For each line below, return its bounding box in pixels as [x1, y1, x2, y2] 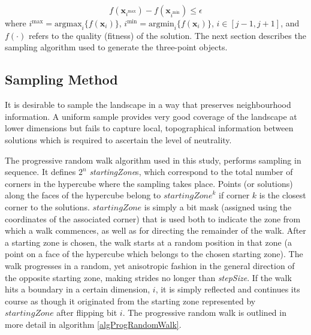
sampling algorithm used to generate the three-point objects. [5, 41, 228, 53]
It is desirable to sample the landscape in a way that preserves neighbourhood [5, 98, 291, 111]
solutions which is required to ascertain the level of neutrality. [5, 133, 232, 146]
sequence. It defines [5, 165, 76, 178]
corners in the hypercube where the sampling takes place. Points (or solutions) [5, 177, 293, 189]
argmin [148, 20, 174, 28]
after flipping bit [56, 306, 117, 319]
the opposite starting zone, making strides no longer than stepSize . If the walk [5, 271, 292, 283]
